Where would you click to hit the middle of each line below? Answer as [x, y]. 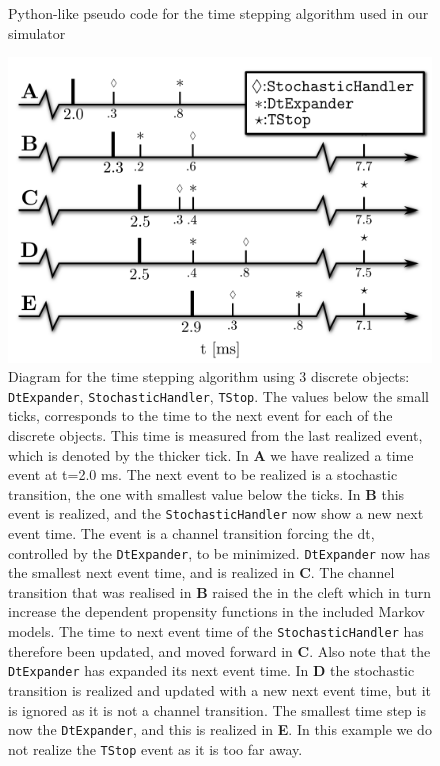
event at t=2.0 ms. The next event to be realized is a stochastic [203, 474]
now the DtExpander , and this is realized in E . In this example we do [220, 729]
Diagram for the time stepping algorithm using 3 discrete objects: [209, 376]
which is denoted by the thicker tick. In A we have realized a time [211, 454]
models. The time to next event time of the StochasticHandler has [216, 631]
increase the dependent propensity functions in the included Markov [216, 611]
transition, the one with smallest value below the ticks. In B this [206, 493]
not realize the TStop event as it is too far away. [155, 748]
